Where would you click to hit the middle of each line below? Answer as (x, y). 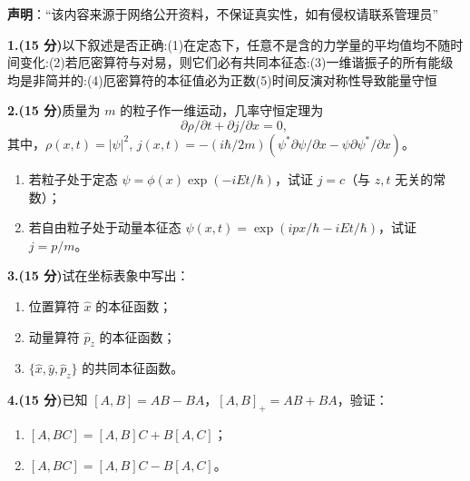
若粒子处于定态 (73, 178)
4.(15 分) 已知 (48, 400)
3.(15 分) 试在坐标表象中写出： (98, 275)
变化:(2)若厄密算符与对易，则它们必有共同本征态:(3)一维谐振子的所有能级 (236, 62)
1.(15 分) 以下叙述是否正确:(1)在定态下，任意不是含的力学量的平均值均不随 (229, 44)
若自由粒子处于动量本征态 (105, 227)
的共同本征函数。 (133, 368)
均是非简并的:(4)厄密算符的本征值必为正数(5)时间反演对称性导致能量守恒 (222, 79)
